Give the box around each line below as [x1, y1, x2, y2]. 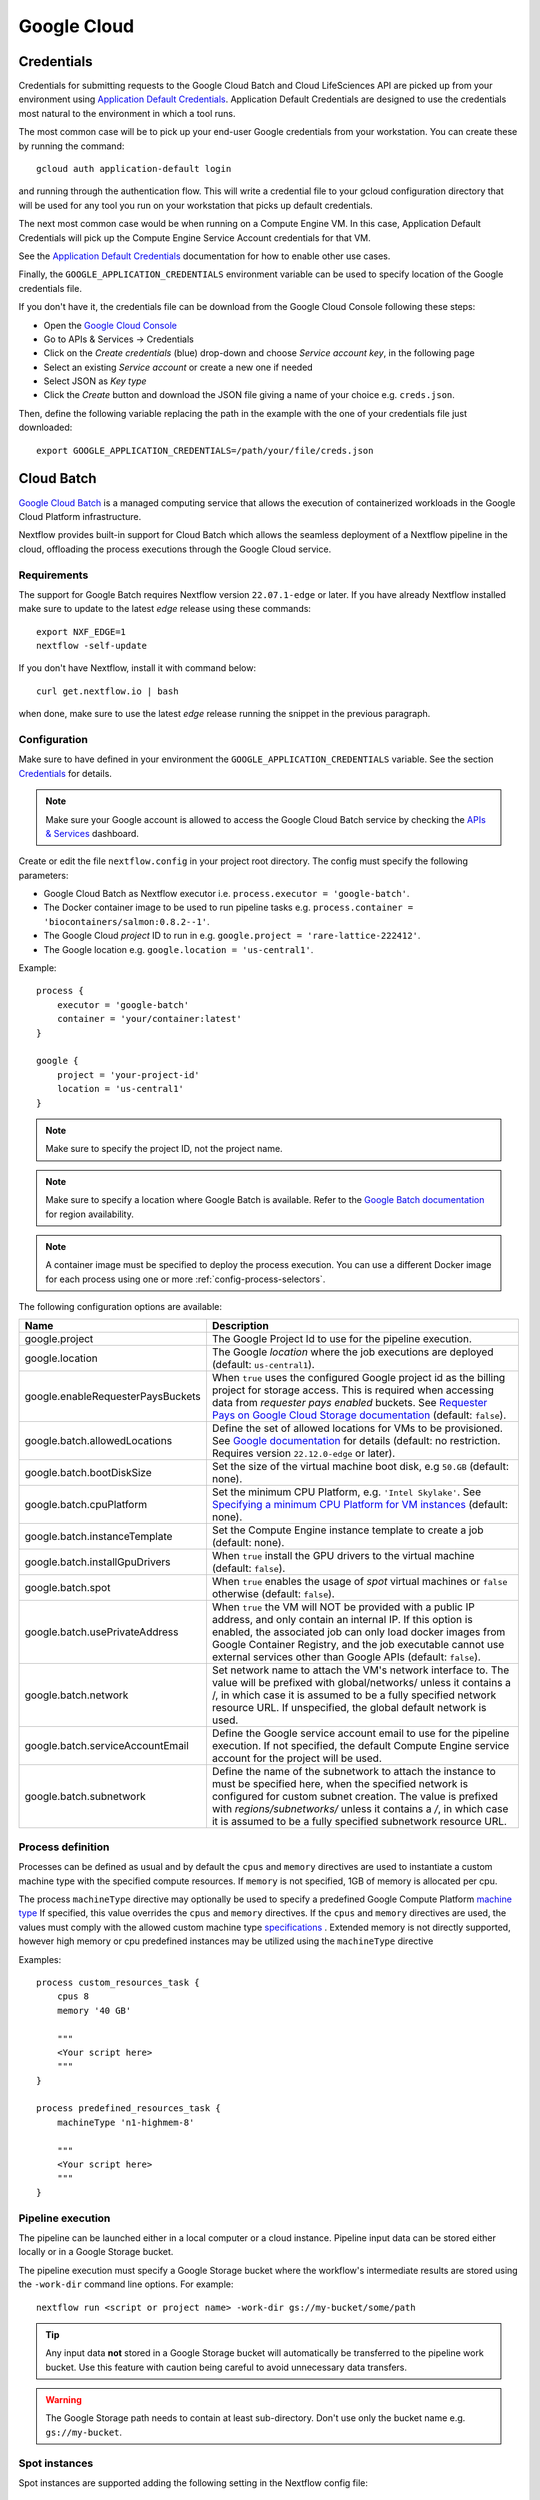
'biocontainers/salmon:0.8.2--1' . [43, 915, 210, 927]
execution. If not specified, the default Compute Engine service [211, 1739, 510, 1753]
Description [211, 1319, 269, 1333]
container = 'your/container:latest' [56, 1013, 242, 1025]
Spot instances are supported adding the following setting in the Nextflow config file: [18, 2477, 369, 2489]
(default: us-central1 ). [211, 1358, 315, 1372]
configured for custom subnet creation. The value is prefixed [211, 1790, 499, 1804]
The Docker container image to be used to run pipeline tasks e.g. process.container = [43, 901, 414, 914]
